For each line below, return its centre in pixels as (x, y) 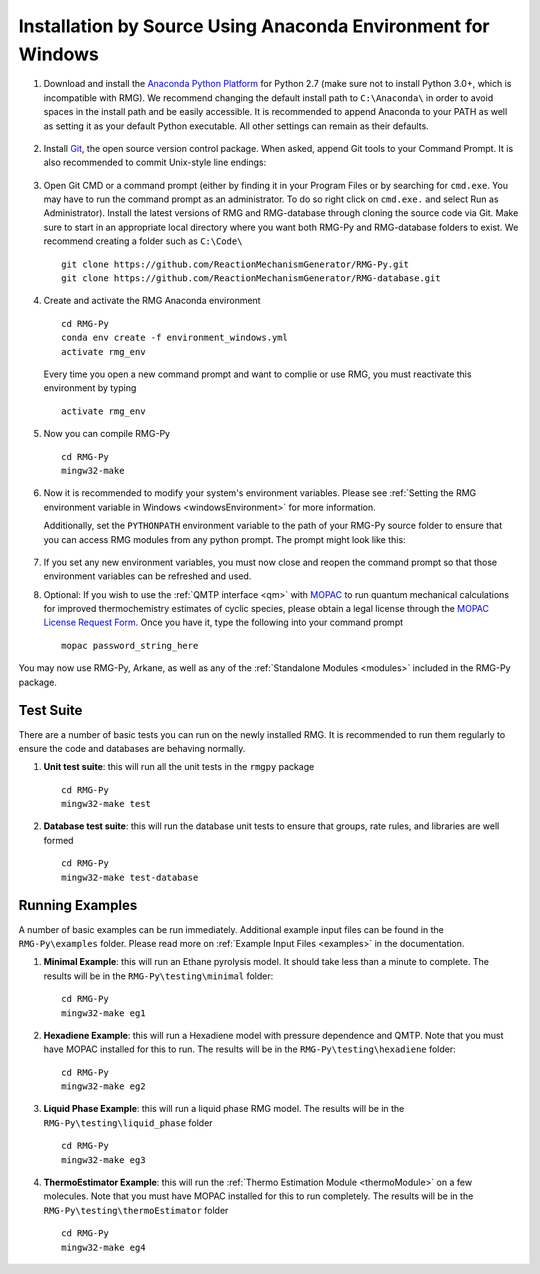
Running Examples (78, 905)
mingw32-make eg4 (103, 1247)
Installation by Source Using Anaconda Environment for (254, 26)
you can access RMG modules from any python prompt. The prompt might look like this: (224, 539)
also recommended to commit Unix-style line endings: (155, 162)
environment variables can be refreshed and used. (147, 576)
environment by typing (90, 388)
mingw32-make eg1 (103, 1013)
